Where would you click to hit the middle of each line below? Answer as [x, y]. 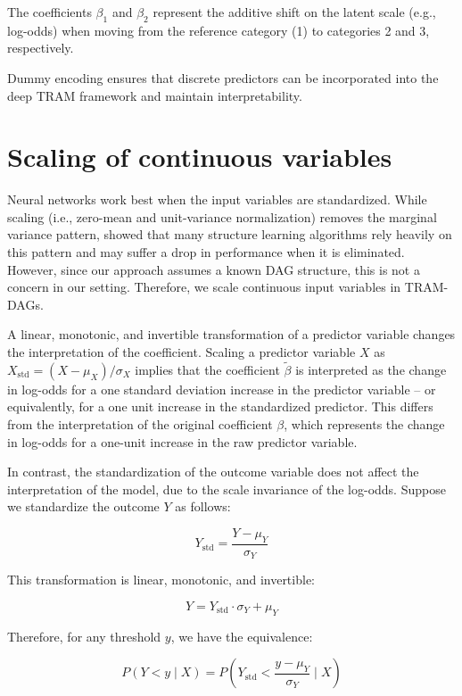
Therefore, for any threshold [84, 636]
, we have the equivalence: [242, 636]
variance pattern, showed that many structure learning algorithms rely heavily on [230, 234]
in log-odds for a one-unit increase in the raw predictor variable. [182, 441]
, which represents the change [364, 424]
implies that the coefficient [207, 369]
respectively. [41, 48]
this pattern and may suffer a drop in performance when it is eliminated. [206, 252]
